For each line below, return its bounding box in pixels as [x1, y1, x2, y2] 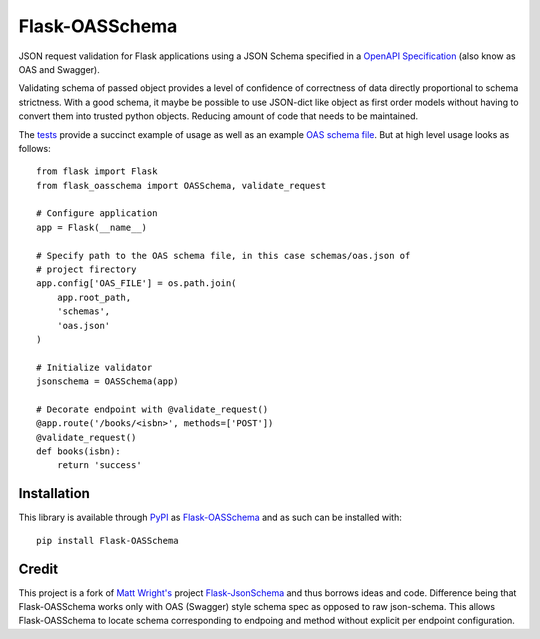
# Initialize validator [36, 361, 153, 373]
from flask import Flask [36, 166, 158, 177]
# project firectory [36, 264, 137, 275]
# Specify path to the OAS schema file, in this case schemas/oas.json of [36, 250, 411, 261]
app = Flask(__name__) [36, 221, 148, 233]
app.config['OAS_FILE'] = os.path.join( [36, 278, 237, 289]
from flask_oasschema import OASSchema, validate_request [36, 180, 327, 191]
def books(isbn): [36, 446, 121, 457]
